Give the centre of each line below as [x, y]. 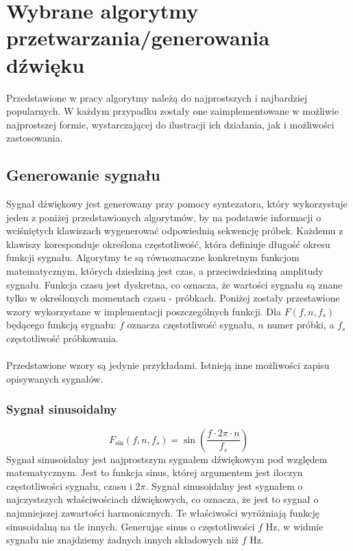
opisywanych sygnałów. [55, 378]
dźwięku [46, 64]
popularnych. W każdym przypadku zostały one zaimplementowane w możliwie [173, 111]
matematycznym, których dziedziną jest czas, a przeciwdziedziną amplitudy [165, 271]
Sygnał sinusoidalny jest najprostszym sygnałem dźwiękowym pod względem [167, 459]
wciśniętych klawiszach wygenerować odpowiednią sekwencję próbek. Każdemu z [175, 230]
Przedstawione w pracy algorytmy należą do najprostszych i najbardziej [157, 97]
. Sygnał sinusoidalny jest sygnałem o [224, 485]
